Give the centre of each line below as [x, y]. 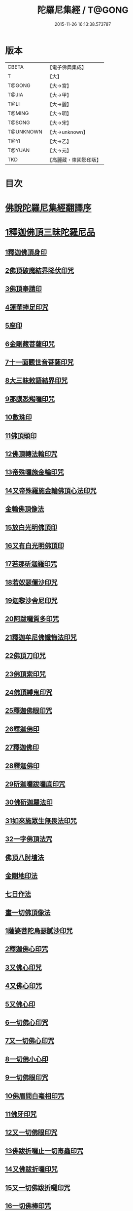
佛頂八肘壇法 [25, 857]
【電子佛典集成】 [67, 67]
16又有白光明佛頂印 [34, 546]
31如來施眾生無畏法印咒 [41, 821]
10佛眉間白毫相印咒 [35, 1096]
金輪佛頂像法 [25, 509]
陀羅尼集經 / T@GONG [83, 10]
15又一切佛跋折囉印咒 [38, 1188]
